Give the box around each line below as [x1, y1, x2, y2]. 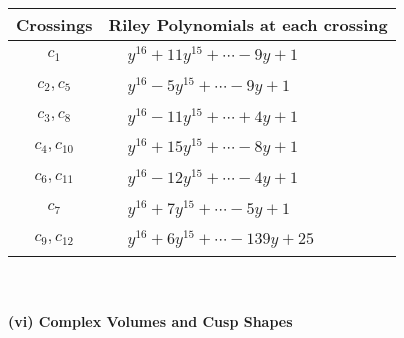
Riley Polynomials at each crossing [108, 13, 388, 36]
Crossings [16, 13, 93, 36]
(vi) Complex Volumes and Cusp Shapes [8, 310, 293, 331]
